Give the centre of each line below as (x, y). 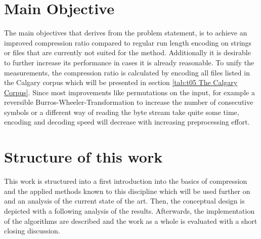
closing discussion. (32, 231)
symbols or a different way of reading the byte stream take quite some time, (122, 112)
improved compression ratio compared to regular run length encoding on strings (128, 42)
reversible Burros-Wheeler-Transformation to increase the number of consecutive (129, 102)
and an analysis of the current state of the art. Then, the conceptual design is (124, 201)
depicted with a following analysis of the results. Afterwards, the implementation (129, 210)
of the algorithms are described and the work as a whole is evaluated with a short (131, 221)
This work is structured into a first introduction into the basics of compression (126, 181)
